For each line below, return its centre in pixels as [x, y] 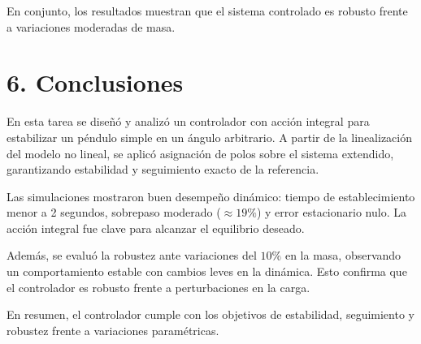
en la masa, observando [343, 255]
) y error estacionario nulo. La [331, 212]
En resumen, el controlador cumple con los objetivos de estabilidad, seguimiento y [210, 314]
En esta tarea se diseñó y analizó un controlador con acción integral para [188, 121]
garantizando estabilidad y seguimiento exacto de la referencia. [163, 169]
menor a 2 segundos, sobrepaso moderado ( [114, 212]
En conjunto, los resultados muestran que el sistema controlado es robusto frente [207, 11]
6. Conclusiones [95, 82]
